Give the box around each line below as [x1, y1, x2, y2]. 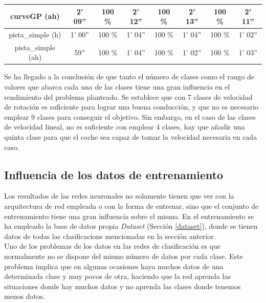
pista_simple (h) [9, 29, 61, 39]
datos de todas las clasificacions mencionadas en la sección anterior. [4, 230, 216, 241]
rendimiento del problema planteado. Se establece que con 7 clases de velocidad [4, 91, 253, 102]
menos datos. [4, 291, 45, 301]
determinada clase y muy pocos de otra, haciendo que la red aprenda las [4, 271, 231, 282]
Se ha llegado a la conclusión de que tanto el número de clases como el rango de [4, 71, 255, 82]
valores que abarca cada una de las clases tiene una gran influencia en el [4, 81, 230, 92]
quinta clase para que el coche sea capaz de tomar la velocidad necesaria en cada [4, 132, 257, 142]
